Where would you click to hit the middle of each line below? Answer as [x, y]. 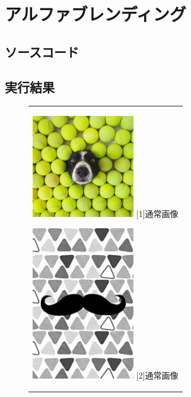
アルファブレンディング [95, 14]
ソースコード [42, 51]
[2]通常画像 [157, 375]
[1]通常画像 [157, 214]
